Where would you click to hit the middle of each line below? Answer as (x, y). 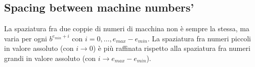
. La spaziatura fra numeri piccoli (199, 38)
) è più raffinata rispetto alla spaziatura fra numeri (172, 48)
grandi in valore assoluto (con (50, 58)
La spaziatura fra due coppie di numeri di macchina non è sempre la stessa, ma (127, 28)
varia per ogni (26, 38)
